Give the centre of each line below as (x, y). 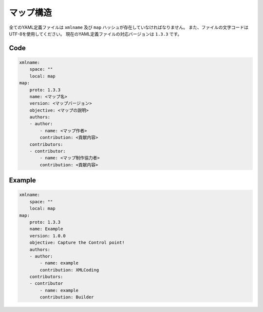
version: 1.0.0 (47, 236)
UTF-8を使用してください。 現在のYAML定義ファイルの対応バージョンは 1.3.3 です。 (95, 34)
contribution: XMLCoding (69, 270)
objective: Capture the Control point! (77, 243)
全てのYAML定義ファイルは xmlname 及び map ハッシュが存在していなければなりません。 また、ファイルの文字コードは (129, 27)
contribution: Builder (67, 297)
